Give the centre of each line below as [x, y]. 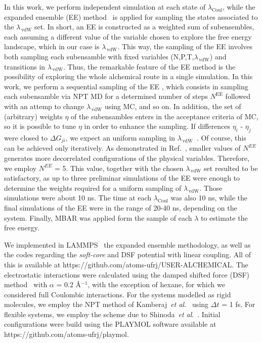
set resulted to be [231, 168]
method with [26, 284]
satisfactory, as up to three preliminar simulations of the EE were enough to [122, 178]
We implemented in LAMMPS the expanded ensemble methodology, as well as [127, 244]
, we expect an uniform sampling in [120, 137]
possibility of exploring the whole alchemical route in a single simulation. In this [128, 76]
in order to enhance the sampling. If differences [157, 126]
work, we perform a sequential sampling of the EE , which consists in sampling [126, 86]
